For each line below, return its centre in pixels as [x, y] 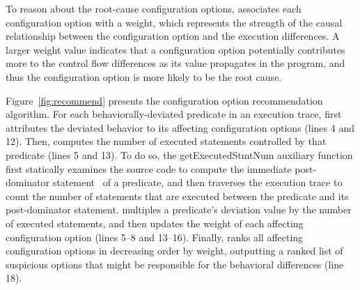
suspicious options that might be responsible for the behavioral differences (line [175, 264]
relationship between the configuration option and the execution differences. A [173, 36]
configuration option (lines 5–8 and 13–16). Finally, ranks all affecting [155, 237]
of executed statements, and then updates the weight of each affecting [155, 223]
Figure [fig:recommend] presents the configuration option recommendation [164, 100]
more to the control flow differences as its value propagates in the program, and [175, 63]
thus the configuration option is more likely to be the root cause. [144, 76]
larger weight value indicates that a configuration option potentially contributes [175, 49]
